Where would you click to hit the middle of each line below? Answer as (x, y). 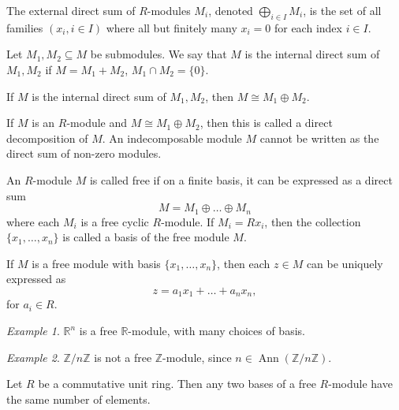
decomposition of (47, 138)
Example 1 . (33, 331)
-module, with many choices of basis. (216, 331)
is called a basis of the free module (146, 237)
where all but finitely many (172, 27)
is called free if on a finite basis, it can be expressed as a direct (241, 179)
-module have (360, 384)
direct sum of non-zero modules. (84, 153)
